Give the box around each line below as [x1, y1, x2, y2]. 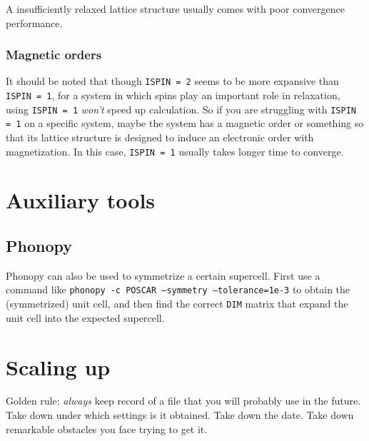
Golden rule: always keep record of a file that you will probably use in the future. [6, 393, 361, 408]
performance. [6, 15, 63, 30]
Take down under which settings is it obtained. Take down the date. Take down [6, 407, 354, 422]
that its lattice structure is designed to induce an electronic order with [6, 130, 314, 145]
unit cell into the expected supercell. [6, 310, 165, 325]
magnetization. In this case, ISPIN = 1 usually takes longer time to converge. [6, 143, 344, 158]
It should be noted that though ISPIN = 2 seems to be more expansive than [6, 73, 339, 88]
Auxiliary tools [6, 186, 156, 215]
